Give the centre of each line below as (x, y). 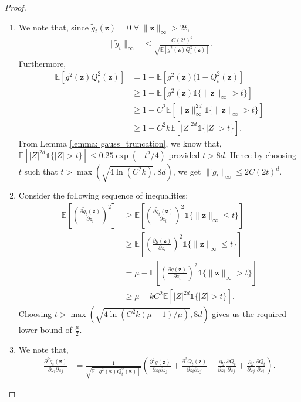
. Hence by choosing (261, 155)
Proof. (16, 7)
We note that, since (53, 27)
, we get (187, 171)
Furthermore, (42, 63)
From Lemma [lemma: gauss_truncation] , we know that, (120, 143)
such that (41, 171)
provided (184, 155)
